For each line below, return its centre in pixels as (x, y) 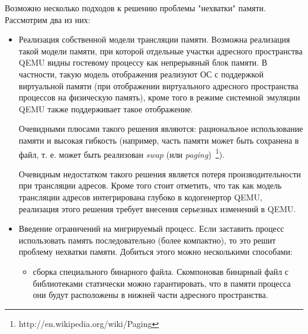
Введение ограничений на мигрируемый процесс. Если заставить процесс (151, 228)
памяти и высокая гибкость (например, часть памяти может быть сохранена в (159, 140)
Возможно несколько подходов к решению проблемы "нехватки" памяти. (136, 8)
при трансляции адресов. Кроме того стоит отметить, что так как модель (150, 185)
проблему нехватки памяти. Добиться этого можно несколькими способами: (155, 252)
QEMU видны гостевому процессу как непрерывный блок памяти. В (143, 62)
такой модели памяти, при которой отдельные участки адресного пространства (161, 51)
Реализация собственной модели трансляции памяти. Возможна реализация (154, 39)
